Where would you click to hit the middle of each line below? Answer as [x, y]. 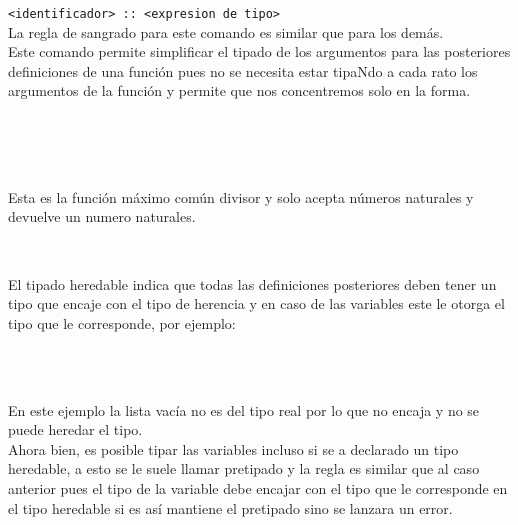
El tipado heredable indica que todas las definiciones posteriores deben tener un [252, 283]
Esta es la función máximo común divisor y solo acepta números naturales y [241, 196]
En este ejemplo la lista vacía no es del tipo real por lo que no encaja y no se [244, 409]
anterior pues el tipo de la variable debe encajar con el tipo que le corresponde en [258, 487]
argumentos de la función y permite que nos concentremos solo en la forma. [239, 90]
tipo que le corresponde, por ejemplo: [122, 322]
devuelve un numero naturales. [102, 216]
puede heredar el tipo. [75, 429]
